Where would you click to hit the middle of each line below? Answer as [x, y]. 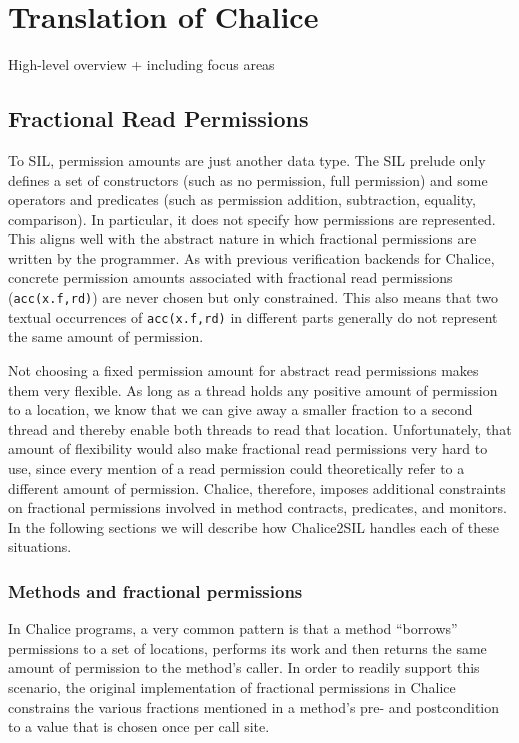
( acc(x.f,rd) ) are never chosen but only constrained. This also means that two [253, 297]
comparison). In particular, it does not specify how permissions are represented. [252, 218]
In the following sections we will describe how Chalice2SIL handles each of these [253, 526]
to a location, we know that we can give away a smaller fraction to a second [240, 409]
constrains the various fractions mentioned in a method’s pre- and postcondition [254, 706]
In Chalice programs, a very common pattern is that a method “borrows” [233, 628]
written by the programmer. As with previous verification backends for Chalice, [251, 257]
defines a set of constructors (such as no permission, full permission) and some [248, 179]
